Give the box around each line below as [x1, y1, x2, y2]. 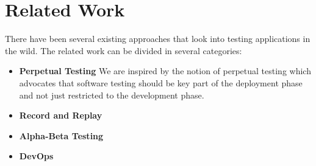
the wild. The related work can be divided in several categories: [5, 44, 242, 57]
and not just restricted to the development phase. [19, 88, 204, 101]
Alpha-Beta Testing [19, 129, 104, 142]
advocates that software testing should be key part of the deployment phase [19, 76, 303, 89]
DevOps [19, 150, 54, 162]
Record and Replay [19, 109, 102, 122]
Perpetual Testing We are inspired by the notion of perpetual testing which [19, 64, 311, 77]
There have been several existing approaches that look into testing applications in [5, 32, 311, 45]
